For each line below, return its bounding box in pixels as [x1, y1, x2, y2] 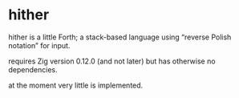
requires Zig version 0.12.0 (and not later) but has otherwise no [8, 56, 216, 66]
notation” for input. [8, 40, 71, 50]
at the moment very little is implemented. [8, 80, 144, 90]
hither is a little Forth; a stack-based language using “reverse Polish [8, 32, 232, 42]
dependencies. [8, 64, 58, 74]
